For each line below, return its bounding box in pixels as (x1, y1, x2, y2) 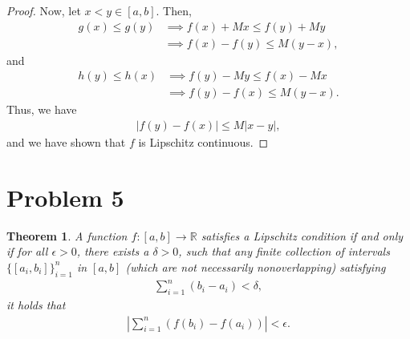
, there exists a (76, 243, 149, 260)
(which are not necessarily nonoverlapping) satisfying (125, 258, 386, 275)
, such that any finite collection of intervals (178, 243, 390, 260)
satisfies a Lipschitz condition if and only (201, 227, 404, 244)
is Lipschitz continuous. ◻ (138, 133, 269, 150)
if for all (6, 243, 48, 260)
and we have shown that (6, 133, 126, 150)
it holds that (6, 296, 66, 313)
